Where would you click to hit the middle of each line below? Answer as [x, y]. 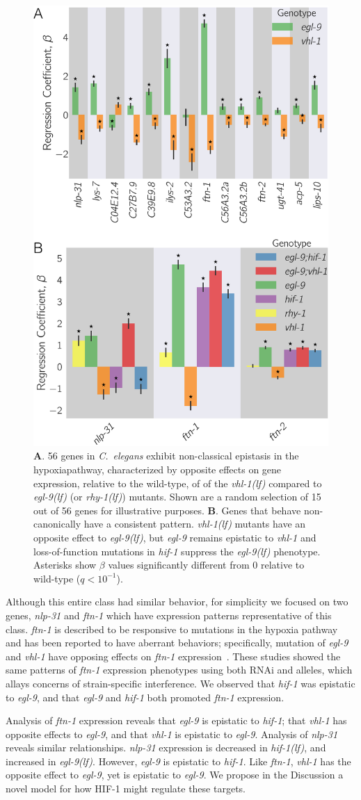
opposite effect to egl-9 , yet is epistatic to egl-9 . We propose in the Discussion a [175, 775]
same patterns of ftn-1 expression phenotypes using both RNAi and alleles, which [179, 670]
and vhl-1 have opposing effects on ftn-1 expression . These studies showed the [173, 656]
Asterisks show [65, 565]
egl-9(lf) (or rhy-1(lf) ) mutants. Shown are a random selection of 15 [177, 497]
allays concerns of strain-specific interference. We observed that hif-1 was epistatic [180, 683]
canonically [57, 524]
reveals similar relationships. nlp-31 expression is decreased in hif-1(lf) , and [166, 748]
